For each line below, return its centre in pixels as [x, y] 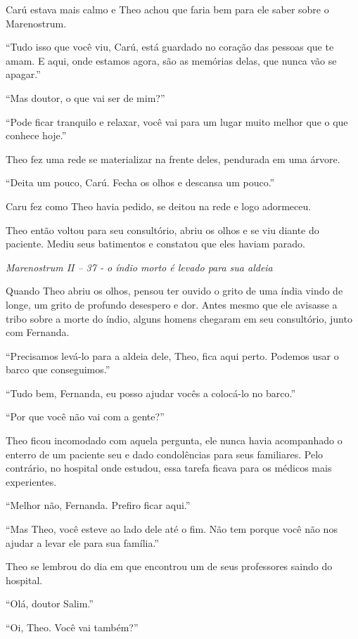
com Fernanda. [38, 332]
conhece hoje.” [36, 135]
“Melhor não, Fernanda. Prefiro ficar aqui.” [98, 505]
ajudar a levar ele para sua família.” [82, 542]
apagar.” [23, 74]
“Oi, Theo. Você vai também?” [72, 627]
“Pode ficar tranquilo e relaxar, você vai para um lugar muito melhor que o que [177, 121]
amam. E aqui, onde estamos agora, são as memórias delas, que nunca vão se [171, 60]
